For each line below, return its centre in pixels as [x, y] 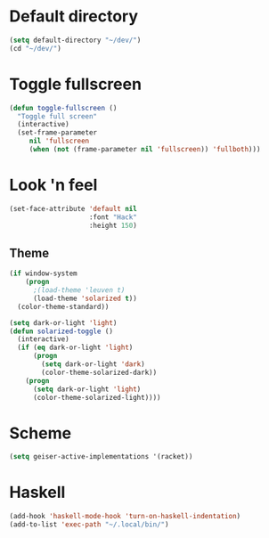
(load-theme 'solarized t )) [85, 298]
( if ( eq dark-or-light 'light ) [75, 348]
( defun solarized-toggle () [61, 331]
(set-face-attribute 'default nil [73, 208]
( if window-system [43, 273]
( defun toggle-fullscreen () [63, 108]
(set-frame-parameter [57, 133]
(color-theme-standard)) [63, 306]
